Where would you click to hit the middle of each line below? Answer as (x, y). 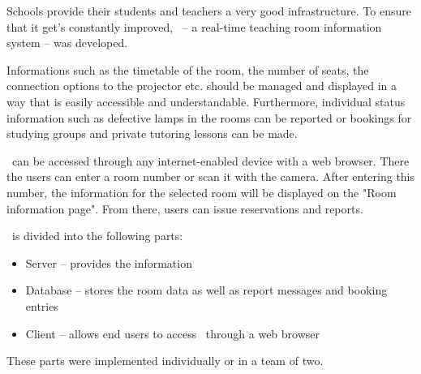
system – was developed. (67, 43)
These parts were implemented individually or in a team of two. (165, 361)
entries (42, 305)
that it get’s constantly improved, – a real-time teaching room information (194, 26)
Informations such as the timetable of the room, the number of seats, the (188, 69)
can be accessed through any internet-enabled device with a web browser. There (210, 160)
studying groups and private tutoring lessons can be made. (152, 133)
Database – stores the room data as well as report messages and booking (206, 290)
